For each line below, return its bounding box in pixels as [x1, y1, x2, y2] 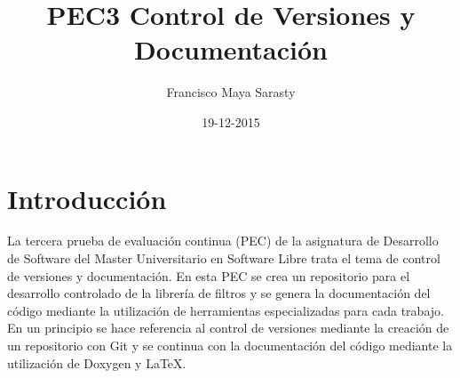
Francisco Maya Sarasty [166, 83, 296, 101]
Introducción [7, 180, 167, 216]
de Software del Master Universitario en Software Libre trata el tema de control [7, 249, 440, 268]
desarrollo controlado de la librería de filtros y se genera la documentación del [7, 284, 431, 302]
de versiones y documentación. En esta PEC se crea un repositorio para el [7, 266, 410, 285]
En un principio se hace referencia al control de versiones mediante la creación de [7, 318, 449, 337]
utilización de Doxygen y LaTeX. [7, 353, 186, 372]
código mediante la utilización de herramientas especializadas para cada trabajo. [7, 301, 444, 319]
